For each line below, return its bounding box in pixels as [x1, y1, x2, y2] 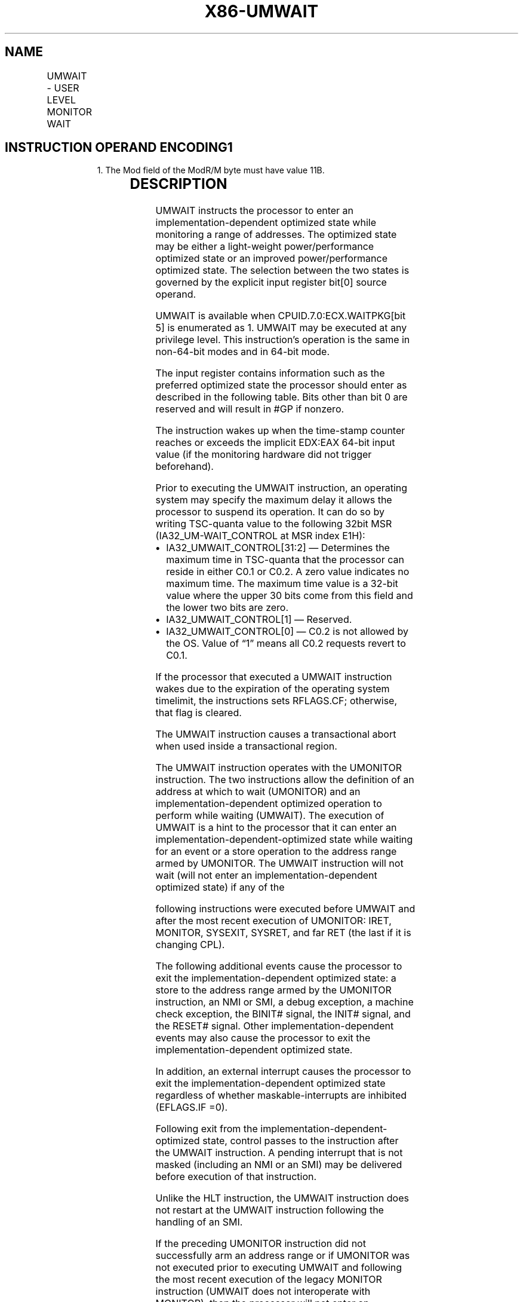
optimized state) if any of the [155, 881, 285, 894]
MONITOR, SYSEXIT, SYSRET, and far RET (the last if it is [155, 927, 411, 939]
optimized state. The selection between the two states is [155, 264, 410, 277]
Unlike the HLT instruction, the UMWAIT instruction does [155, 1192, 409, 1205]
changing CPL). [155, 939, 225, 951]
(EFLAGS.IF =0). [155, 1101, 228, 1114]
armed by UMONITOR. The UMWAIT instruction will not [155, 857, 404, 870]
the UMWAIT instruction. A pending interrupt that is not [155, 1147, 403, 1159]
